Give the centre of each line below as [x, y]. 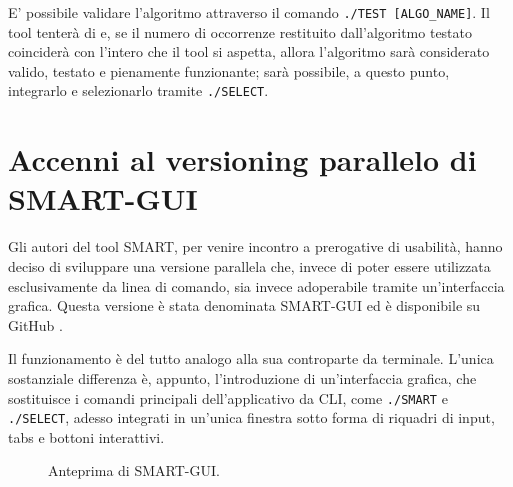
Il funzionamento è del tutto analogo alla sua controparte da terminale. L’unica [251, 358]
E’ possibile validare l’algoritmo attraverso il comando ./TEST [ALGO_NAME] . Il [249, 12]
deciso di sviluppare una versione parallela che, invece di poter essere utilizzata [249, 266]
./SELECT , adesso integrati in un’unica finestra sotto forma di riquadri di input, [251, 417]
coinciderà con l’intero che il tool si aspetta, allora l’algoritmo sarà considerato [249, 51]
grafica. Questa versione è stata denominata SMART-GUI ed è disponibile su [244, 305]
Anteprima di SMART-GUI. [134, 470]
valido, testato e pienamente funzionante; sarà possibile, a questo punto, [229, 70]
